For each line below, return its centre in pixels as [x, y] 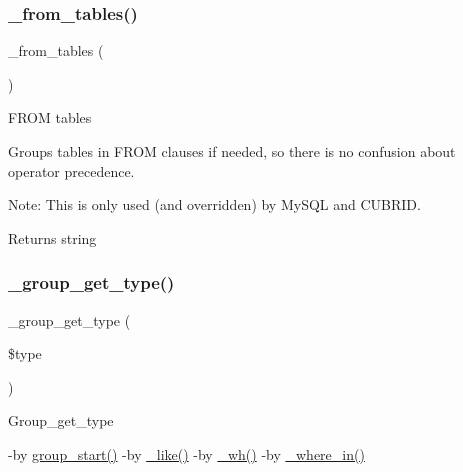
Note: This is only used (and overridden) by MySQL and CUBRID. [214, 204]
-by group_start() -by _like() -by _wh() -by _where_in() [186, 453]
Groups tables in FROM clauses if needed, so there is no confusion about [232, 151]
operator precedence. [71, 170]
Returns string [52, 237]
